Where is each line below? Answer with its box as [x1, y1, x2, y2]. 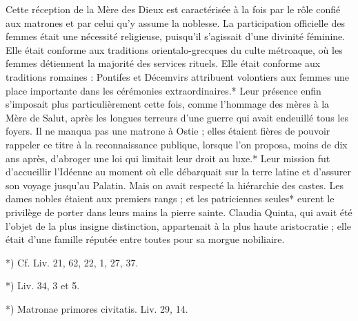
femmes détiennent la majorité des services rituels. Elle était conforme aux [6, 56, 321, 70]
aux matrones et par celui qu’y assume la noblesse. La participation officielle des [6, 15, 345, 30]
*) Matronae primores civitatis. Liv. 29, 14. [6, 301, 188, 315]
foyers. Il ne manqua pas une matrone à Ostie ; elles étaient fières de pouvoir [6, 124, 330, 138]
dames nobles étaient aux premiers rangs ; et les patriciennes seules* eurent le [6, 191, 335, 206]
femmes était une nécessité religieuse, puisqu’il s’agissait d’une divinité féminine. [6, 29, 346, 43]
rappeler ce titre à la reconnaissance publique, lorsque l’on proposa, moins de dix [6, 137, 348, 151]
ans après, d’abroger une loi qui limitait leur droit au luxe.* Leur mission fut [6, 150, 330, 165]
